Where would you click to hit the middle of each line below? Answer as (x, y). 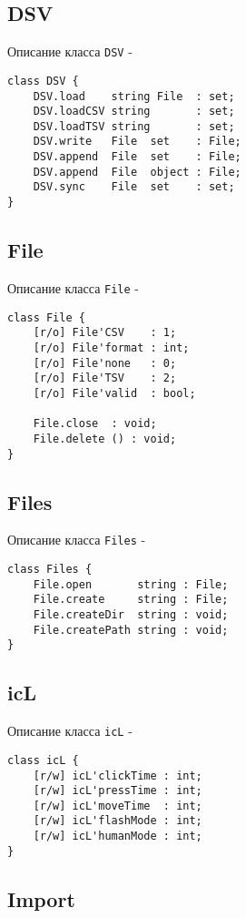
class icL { (43, 760)
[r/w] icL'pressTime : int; (118, 791)
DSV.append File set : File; (137, 157)
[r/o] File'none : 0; (105, 363)
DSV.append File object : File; (137, 172)
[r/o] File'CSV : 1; (105, 333)
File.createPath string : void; (131, 630)
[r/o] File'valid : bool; (114, 393)
